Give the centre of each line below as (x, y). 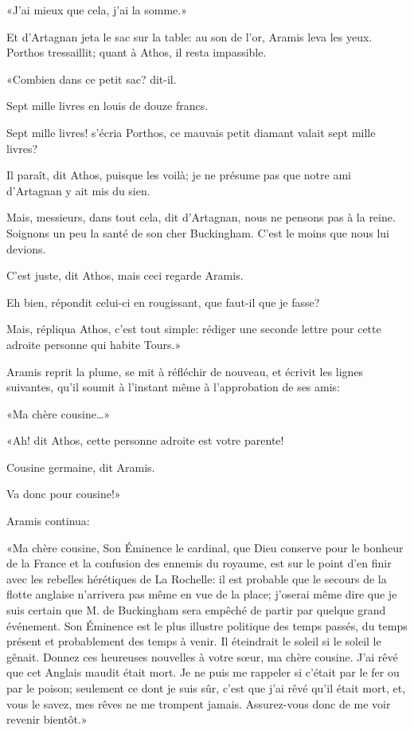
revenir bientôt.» (47, 719)
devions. (26, 248)
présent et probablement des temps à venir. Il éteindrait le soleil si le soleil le (194, 641)
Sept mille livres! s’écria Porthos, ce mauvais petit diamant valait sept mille (191, 132)
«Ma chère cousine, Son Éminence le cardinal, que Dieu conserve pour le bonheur (205, 547)
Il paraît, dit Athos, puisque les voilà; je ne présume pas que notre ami (179, 175)
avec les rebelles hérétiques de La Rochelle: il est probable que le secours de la (197, 578)
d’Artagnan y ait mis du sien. (78, 190)
